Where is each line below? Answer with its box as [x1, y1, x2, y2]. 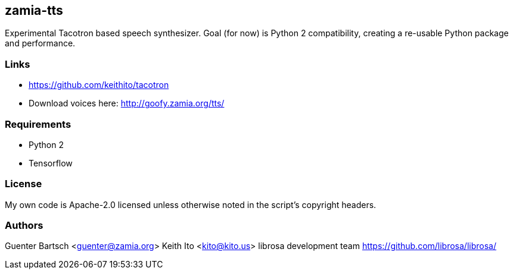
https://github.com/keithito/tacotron [29, 80, 169, 90]
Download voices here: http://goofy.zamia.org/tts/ [29, 98, 225, 109]
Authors [5, 219, 43, 232]
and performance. [5, 38, 76, 49]
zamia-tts [5, 3, 63, 18]
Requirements [5, 118, 71, 130]
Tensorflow [29, 158, 73, 168]
